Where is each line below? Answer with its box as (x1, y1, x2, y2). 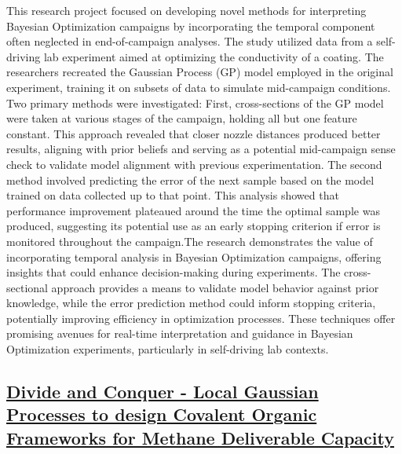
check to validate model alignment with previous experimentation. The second (6, 156, 382, 172)
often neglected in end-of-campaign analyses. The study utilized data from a (6, 33, 373, 49)
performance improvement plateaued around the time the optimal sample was (6, 202, 380, 218)
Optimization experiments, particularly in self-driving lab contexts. (6, 341, 329, 357)
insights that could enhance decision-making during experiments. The (6, 264, 341, 280)
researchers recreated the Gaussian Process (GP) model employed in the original (6, 64, 393, 80)
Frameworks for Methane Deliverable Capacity (6, 425, 395, 449)
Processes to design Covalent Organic (6, 402, 317, 427)
